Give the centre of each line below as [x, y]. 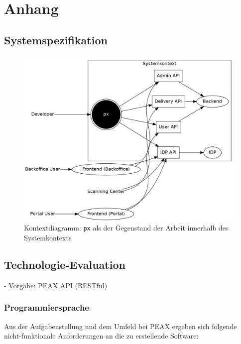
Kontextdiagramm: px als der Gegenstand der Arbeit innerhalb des [126, 228]
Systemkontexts [48, 238]
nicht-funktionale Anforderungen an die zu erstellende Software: [101, 336]
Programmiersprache [47, 307]
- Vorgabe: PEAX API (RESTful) [56, 285]
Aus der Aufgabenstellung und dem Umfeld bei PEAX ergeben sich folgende [120, 326]
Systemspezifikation [56, 40]
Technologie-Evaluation [65, 265]
